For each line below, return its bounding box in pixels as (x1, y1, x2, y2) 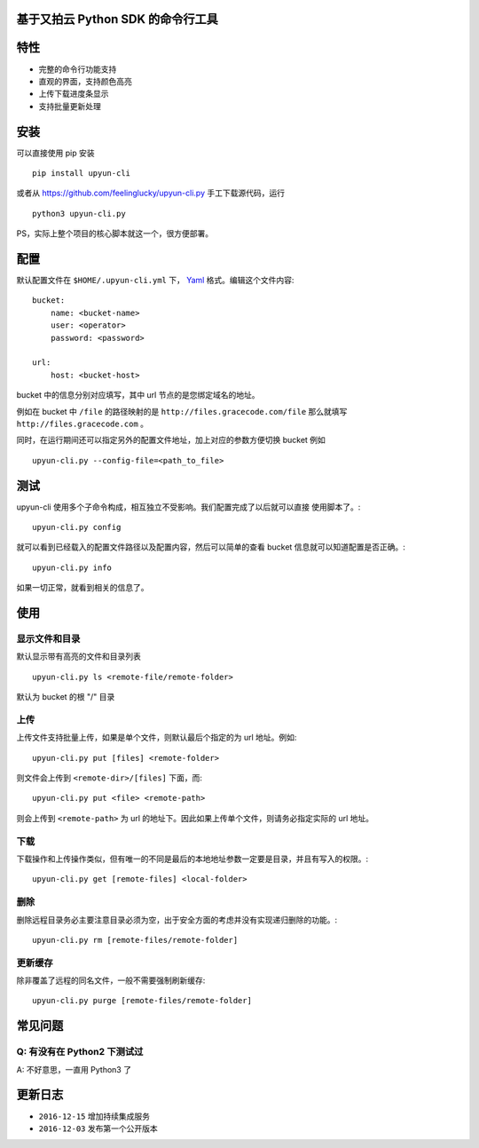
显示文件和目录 (16, 633, 81, 645)
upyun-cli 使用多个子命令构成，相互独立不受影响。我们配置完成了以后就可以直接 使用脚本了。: (16, 502, 361, 512)
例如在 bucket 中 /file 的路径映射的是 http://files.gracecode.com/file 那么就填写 (16, 406, 348, 416)
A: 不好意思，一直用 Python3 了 (16, 1064, 132, 1074)
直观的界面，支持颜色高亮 (38, 75, 132, 86)
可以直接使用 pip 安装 (16, 147, 95, 158)
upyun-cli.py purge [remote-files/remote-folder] (32, 995, 253, 1006)
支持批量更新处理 (38, 100, 101, 111)
